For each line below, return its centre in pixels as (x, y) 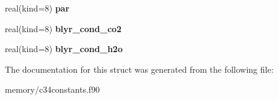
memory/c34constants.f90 (53, 89)
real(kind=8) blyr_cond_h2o (64, 49)
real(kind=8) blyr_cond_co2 (63, 28)
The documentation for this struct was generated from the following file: (139, 69)
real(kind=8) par (37, 8)
